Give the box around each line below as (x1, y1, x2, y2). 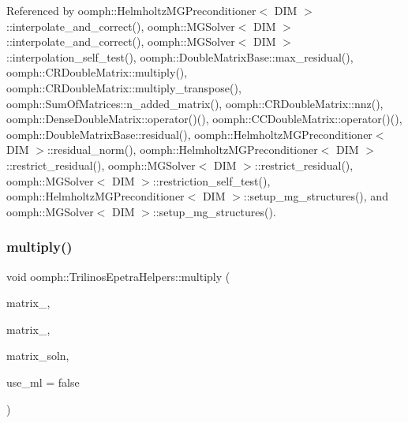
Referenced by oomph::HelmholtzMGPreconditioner (6, 2, 256, 18)
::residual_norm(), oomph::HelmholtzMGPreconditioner (47, 141, 318, 158)
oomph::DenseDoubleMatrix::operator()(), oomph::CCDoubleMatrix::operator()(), (6, 110, 402, 127)
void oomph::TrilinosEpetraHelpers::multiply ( (6, 268, 230, 284)
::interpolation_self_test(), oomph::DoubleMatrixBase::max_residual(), (6, 48, 354, 65)
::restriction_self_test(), (152, 172, 271, 189)
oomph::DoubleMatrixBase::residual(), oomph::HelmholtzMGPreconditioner (6, 125, 372, 142)
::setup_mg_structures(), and (243, 188, 388, 204)
